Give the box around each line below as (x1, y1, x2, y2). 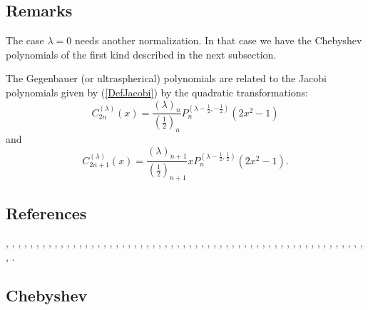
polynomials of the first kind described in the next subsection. (6, 46, 277, 61)
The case (6, 33, 44, 48)
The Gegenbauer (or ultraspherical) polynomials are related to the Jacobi (6, 71, 327, 86)
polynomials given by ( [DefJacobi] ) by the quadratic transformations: (6, 84, 308, 99)
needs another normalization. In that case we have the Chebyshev (74, 33, 362, 48)
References (6, 201, 87, 224)
